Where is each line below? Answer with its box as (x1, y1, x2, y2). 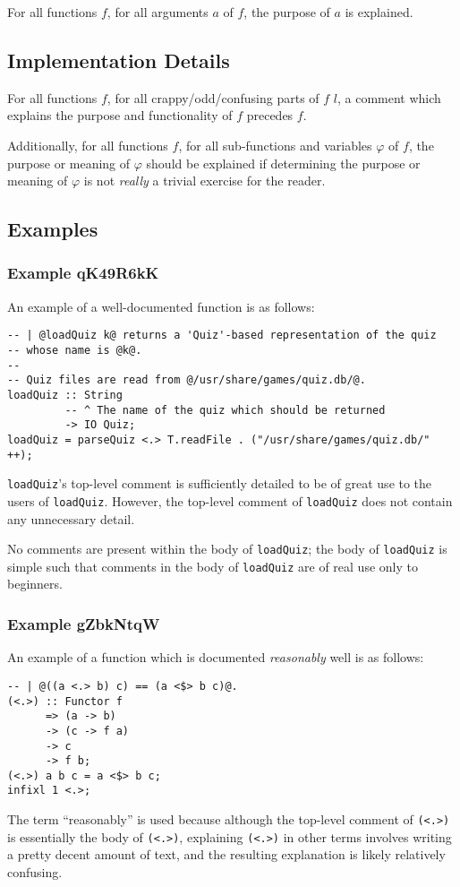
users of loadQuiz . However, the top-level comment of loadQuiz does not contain (7, 491, 453, 510)
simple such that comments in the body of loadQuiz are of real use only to (7, 556, 418, 575)
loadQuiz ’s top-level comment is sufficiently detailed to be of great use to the (7, 474, 432, 493)
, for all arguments (106, 3, 209, 21)
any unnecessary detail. (7, 509, 135, 528)
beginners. (7, 574, 63, 593)
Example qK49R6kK (7, 262, 159, 284)
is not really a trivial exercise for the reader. (83, 171, 326, 190)
